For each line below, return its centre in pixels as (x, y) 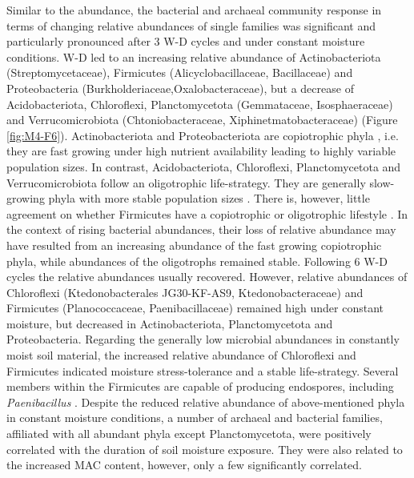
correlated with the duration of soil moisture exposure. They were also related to (205, 449)
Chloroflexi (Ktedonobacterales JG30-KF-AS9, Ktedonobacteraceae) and (185, 292)
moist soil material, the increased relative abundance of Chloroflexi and (181, 355)
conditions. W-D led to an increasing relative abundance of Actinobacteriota (194, 56)
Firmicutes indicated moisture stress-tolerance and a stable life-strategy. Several (203, 370)
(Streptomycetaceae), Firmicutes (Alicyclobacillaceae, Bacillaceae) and (180, 72)
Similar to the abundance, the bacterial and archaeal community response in (194, 10)
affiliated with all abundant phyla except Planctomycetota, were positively (189, 434)
